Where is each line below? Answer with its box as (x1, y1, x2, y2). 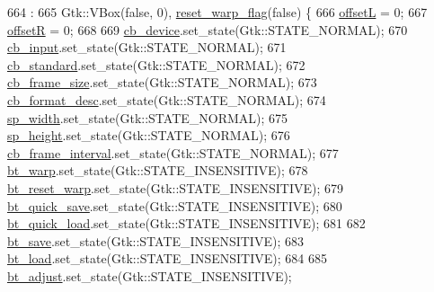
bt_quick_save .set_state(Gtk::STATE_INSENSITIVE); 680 (7, 196, 342, 215)
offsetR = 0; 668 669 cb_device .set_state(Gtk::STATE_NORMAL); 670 (7, 20, 408, 39)
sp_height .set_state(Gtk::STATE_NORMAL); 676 (7, 126, 290, 145)
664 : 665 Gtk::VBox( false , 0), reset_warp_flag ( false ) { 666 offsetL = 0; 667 (7, 3, 428, 21)
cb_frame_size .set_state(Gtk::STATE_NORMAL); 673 (7, 73, 317, 92)
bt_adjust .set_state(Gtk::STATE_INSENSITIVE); (7, 266, 292, 285)
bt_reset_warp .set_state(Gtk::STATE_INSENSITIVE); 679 (7, 178, 343, 197)
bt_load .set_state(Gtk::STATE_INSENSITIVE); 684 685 (7, 249, 327, 268)
